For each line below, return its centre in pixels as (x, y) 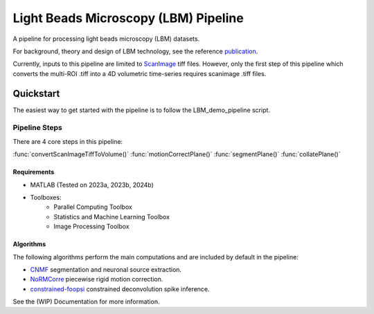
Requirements (34, 172)
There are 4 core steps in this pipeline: (68, 141)
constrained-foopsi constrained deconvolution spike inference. (120, 289)
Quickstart (36, 93)
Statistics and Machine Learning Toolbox (112, 216)
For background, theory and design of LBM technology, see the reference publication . (135, 51)
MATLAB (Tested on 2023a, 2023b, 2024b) (92, 185)
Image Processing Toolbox (91, 227)
